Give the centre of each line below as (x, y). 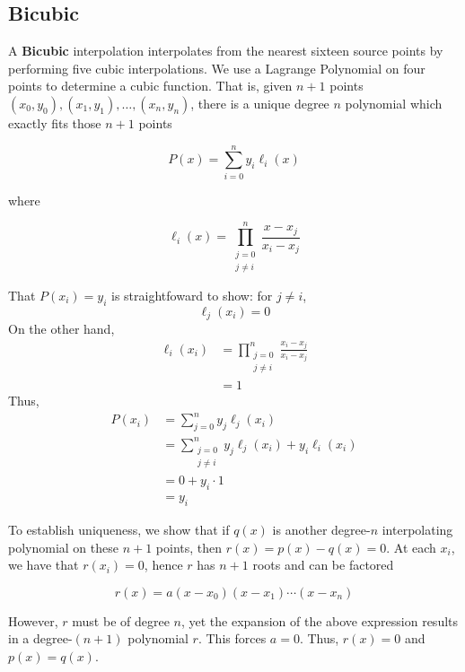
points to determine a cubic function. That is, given (150, 86)
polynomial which (394, 103)
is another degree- (321, 530)
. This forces (232, 638)
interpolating (417, 530)
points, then (189, 547)
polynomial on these (63, 547)
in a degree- (40, 638)
